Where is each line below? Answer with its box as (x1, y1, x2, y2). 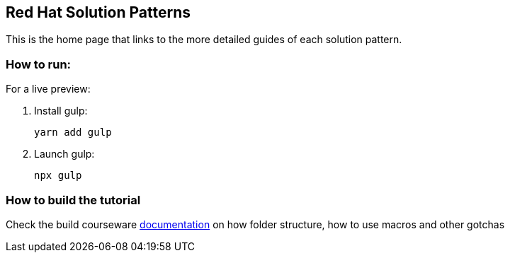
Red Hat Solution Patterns (6, 4, 191, 21)
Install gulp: (34, 105, 88, 117)
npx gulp (34, 170, 82, 182)
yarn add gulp (34, 127, 112, 139)
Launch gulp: (34, 148, 95, 160)
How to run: (6, 57, 72, 71)
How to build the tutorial (6, 192, 141, 207)
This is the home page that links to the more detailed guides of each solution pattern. (6, 33, 402, 46)
